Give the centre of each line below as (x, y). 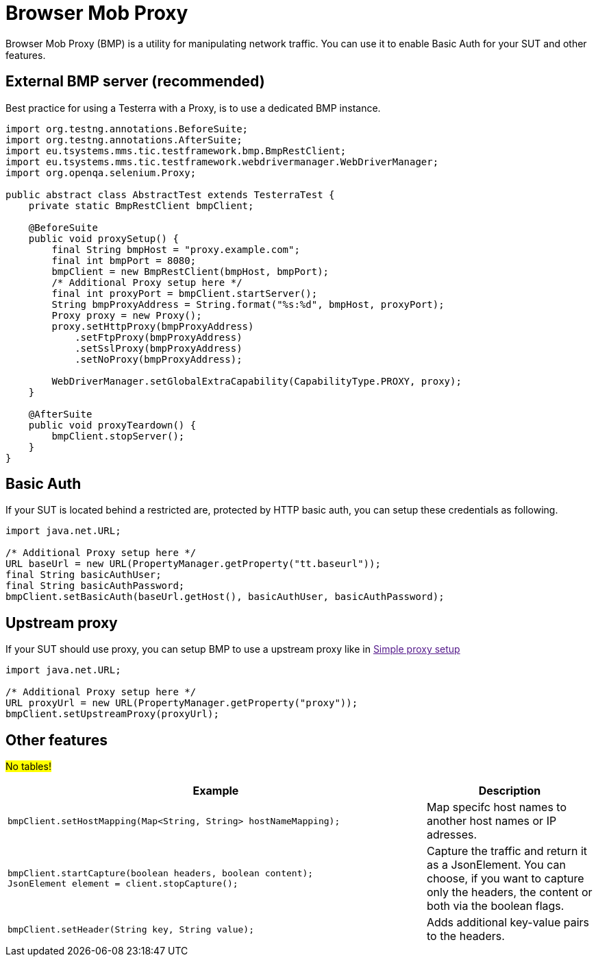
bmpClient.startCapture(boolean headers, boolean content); (161, 874)
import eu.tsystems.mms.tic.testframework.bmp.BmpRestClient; (176, 151)
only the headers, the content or (509, 892)
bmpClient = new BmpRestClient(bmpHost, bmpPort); (190, 271)
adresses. (452, 835)
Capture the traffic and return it (507, 851)
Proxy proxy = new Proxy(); (127, 315)
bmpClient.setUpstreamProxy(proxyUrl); (112, 714)
